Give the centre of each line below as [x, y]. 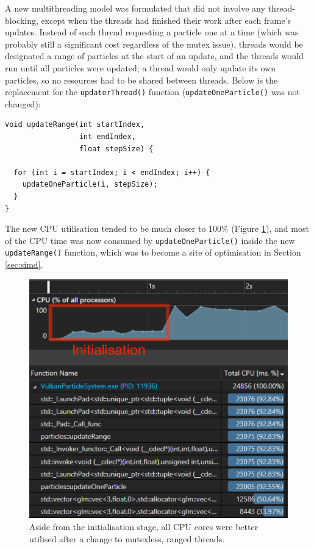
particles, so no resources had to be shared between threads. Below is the [141, 80]
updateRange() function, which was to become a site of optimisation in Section [153, 252]
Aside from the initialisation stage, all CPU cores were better [144, 526]
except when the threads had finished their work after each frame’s [166, 20]
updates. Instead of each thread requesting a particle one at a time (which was [152, 32]
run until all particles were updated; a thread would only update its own [141, 67]
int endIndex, [107, 137]
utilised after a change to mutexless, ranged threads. [127, 538]
